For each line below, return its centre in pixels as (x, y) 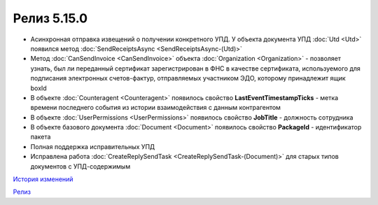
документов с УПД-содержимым (80, 166)
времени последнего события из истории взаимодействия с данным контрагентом (156, 108)
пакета (41, 137)
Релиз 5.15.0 (50, 18)
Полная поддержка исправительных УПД (93, 146)
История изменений (43, 179)
